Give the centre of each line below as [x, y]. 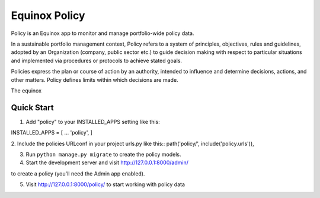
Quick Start [32, 108]
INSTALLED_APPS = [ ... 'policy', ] [52, 133]
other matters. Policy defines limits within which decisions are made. [95, 79]
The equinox [26, 90]
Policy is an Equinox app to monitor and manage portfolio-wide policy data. [103, 33]
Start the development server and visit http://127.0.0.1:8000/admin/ [107, 162]
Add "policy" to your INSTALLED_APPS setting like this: [93, 122]
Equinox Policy [48, 15]
